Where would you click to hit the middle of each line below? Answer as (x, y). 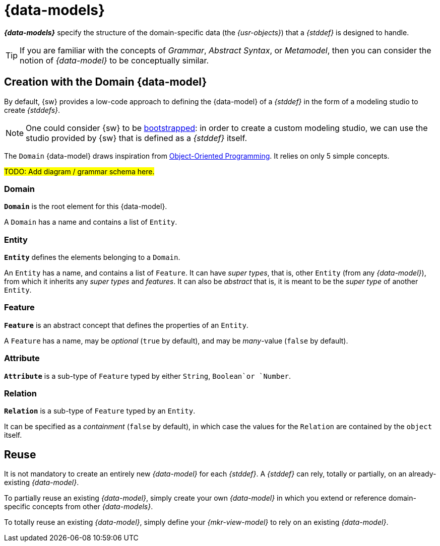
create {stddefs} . (32, 110)
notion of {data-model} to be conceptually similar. (114, 60)
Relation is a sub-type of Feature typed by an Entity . (100, 411)
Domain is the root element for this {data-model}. (86, 207)
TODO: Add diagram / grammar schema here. (79, 171)
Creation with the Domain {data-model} (106, 82)
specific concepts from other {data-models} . (79, 507)
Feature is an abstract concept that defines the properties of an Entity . (126, 325)
